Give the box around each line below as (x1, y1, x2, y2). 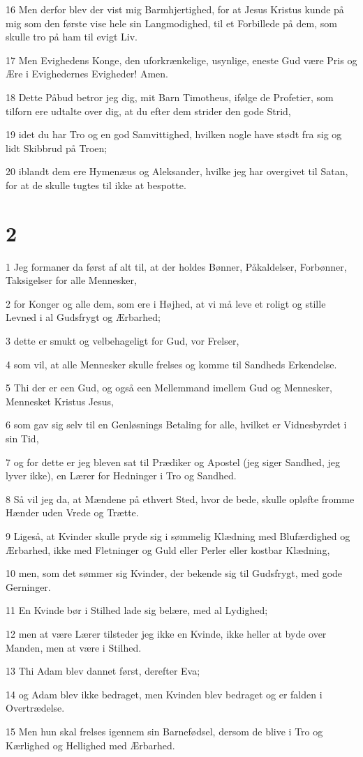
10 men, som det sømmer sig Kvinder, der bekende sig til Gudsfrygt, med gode (6, 566, 343, 580)
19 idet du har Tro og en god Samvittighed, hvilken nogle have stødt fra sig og (6, 127, 342, 142)
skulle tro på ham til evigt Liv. (6, 29, 138, 44)
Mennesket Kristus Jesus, (6, 394, 114, 408)
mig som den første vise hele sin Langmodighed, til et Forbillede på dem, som (6, 15, 337, 30)
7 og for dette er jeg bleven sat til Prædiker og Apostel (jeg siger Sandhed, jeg (6, 454, 340, 469)
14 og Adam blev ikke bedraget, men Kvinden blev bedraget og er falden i (6, 687, 323, 701)
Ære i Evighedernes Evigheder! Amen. (6, 66, 168, 81)
